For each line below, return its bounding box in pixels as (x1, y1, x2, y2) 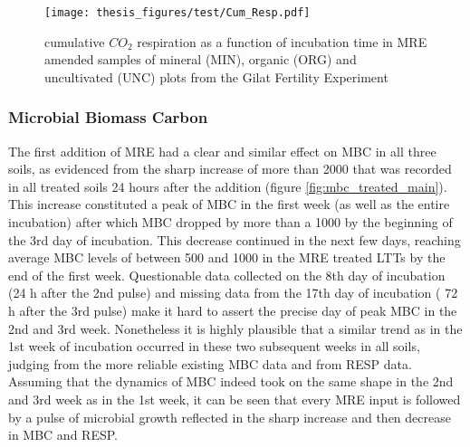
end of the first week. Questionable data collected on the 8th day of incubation (8, 265, 446, 284)
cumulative (44, 32, 105, 51)
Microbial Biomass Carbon (8, 106, 208, 128)
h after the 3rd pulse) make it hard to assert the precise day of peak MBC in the (8, 301, 457, 319)
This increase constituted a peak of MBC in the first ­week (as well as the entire (8, 195, 450, 214)
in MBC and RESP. (8, 425, 118, 444)
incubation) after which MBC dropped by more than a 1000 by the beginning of (8, 213, 453, 232)
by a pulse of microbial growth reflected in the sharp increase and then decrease (8, 407, 451, 426)
